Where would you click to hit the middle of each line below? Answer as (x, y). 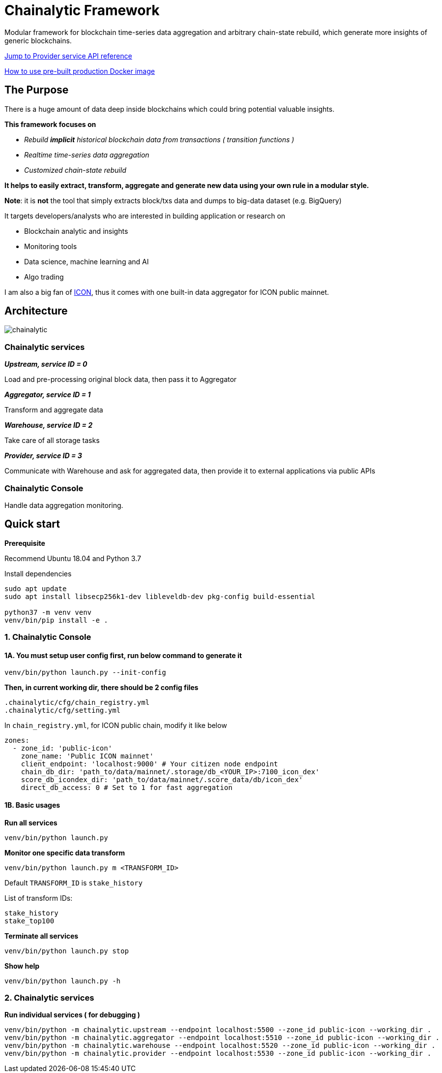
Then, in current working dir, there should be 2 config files (102, 688)
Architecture (36, 311)
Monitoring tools (51, 246)
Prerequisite (25, 543)
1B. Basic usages (32, 805)
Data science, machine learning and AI (87, 261)
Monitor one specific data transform (65, 852)
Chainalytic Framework (82, 10)
